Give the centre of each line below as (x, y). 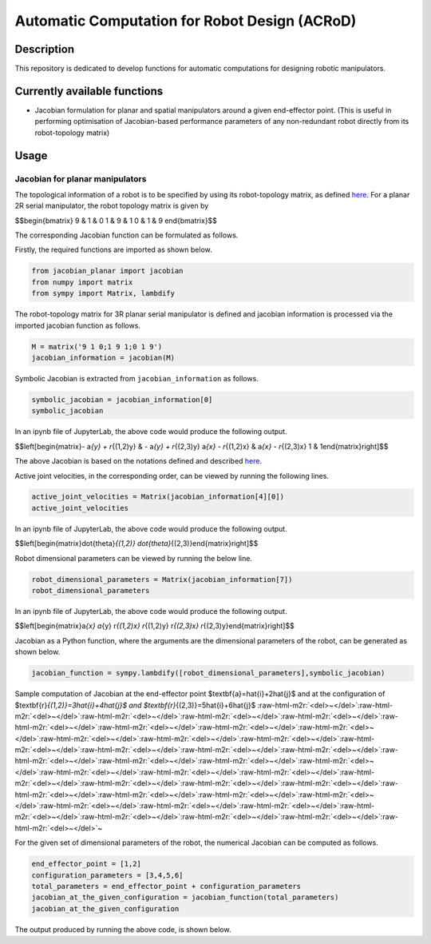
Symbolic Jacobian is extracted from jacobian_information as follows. (136, 378)
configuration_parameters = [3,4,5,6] (107, 875)
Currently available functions (89, 91)
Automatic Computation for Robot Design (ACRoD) (186, 21)
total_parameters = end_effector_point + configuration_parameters (166, 886)
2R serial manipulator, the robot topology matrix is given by (112, 206)
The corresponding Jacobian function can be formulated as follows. (127, 235)
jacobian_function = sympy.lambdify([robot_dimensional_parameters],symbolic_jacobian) (208, 673)
